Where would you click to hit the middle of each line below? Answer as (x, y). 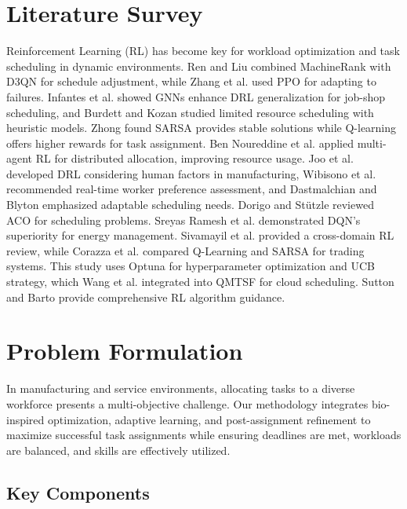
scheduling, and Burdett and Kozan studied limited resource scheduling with (190, 112)
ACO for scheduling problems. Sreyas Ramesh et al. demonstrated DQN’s (184, 220)
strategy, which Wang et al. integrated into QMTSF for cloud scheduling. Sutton (200, 282)
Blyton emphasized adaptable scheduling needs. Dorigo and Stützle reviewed (190, 205)
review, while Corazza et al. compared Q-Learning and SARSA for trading (185, 250)
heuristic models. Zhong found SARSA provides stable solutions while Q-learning (202, 128)
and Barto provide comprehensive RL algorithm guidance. (146, 297)
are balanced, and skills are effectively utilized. (118, 450)
